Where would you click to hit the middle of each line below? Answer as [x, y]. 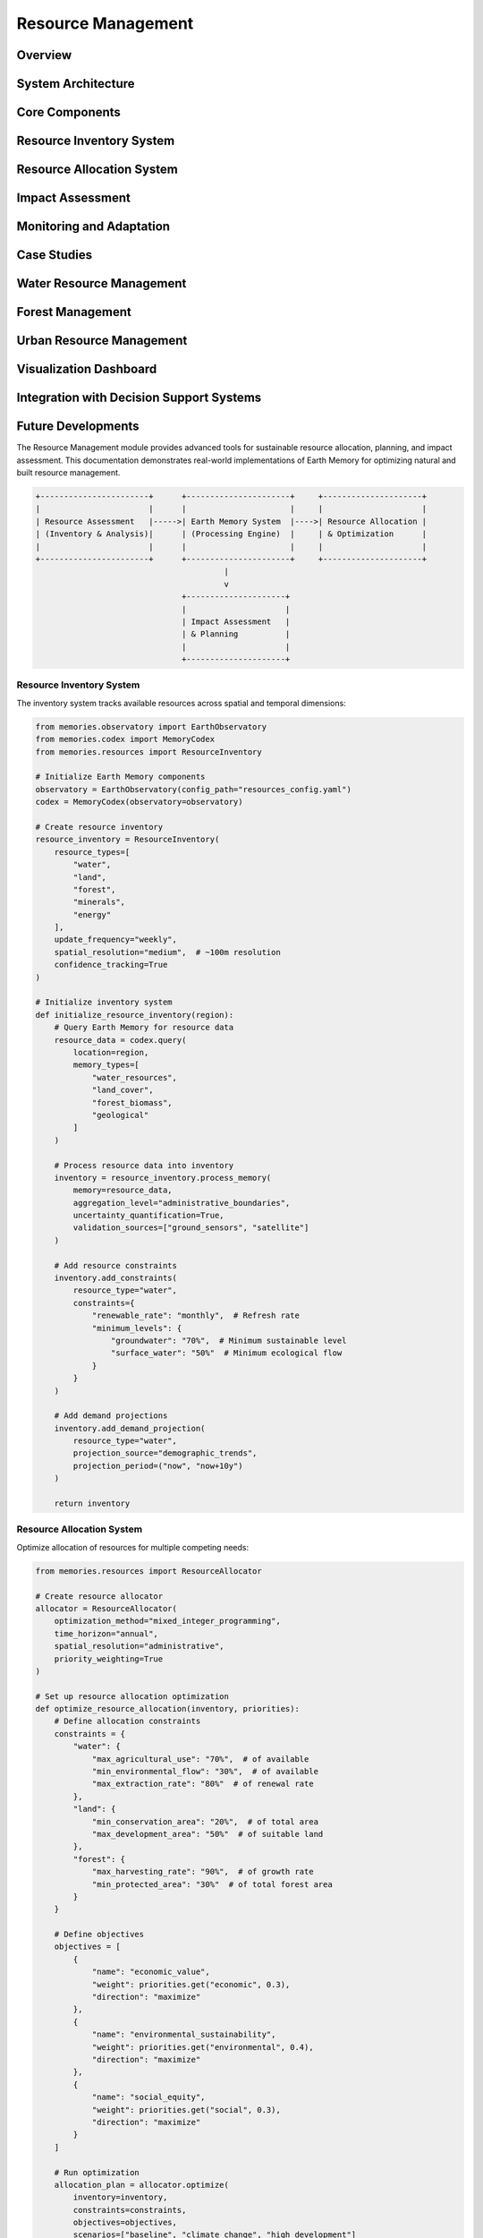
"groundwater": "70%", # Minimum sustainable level [229, 1340]
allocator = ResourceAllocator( [106, 1608]
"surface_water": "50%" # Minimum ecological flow [226, 1353]
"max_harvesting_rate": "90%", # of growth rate [203, 1872]
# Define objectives [99, 1935]
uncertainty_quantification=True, [148, 1216]
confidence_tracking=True [111, 965]
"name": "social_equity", [148, 2097]
